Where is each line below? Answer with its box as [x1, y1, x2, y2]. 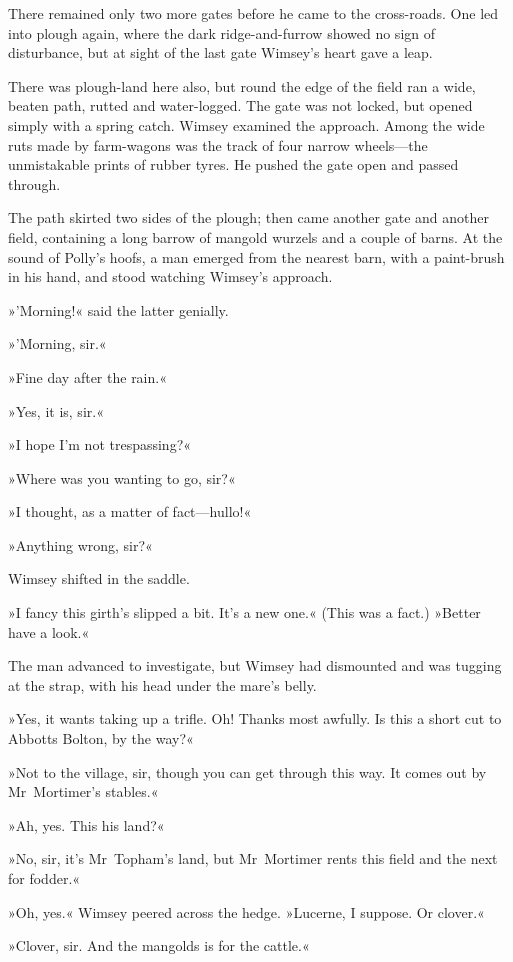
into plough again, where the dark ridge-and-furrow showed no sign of [8, 22, 435, 43]
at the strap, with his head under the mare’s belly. [8, 674, 317, 695]
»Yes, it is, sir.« [8, 400, 104, 421]
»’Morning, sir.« [8, 333, 107, 354]
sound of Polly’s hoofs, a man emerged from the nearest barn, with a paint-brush [8, 246, 505, 267]
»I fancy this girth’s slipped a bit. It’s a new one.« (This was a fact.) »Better [8, 602, 481, 623]
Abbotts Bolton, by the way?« [8, 728, 194, 749]
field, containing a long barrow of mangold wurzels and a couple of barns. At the [8, 226, 503, 247]
